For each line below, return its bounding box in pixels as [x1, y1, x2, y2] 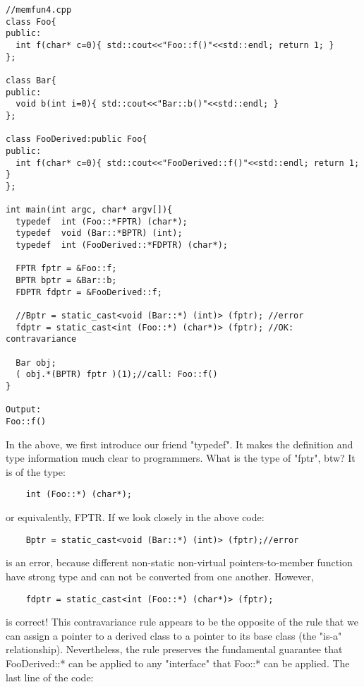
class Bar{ [6, 75, 56, 85]
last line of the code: [6, 669, 94, 684]
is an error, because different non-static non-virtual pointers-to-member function [6, 555, 353, 570]
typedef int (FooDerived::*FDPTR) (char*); [16, 240, 228, 251]
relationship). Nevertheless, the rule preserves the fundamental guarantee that [6, 642, 343, 657]
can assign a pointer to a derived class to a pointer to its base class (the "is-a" [6, 628, 342, 643]
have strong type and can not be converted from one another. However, [6, 568, 314, 583]
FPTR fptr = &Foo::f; [16, 263, 117, 274]
